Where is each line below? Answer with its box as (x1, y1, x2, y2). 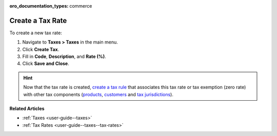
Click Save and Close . (22, 60, 69, 66)
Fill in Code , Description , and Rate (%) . (22, 54, 106, 60)
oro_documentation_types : (9, 3, 69, 9)
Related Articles (9, 105, 45, 112)
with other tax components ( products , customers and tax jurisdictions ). (23, 91, 174, 97)
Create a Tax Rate (9, 16, 67, 25)
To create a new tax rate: (9, 30, 63, 36)
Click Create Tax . (22, 46, 60, 52)
